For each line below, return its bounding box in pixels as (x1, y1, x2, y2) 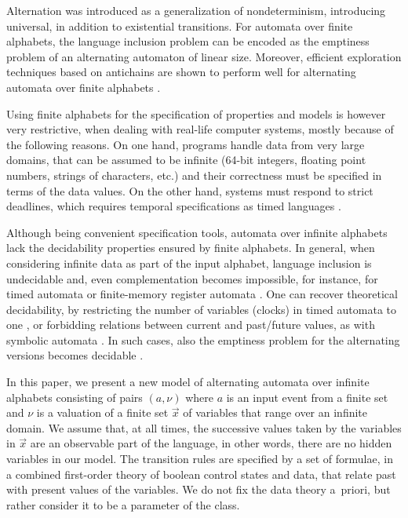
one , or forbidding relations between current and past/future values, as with (6, 316, 375, 333)
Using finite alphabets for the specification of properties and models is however (6, 105, 386, 122)
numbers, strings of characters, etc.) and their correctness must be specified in (6, 166, 382, 183)
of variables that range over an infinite (183, 404, 368, 421)
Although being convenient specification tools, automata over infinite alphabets (6, 224, 388, 240)
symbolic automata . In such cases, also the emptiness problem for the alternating (6, 331, 400, 348)
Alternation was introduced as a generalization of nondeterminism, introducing (6, 2, 386, 18)
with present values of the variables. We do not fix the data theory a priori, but (6, 481, 391, 498)
